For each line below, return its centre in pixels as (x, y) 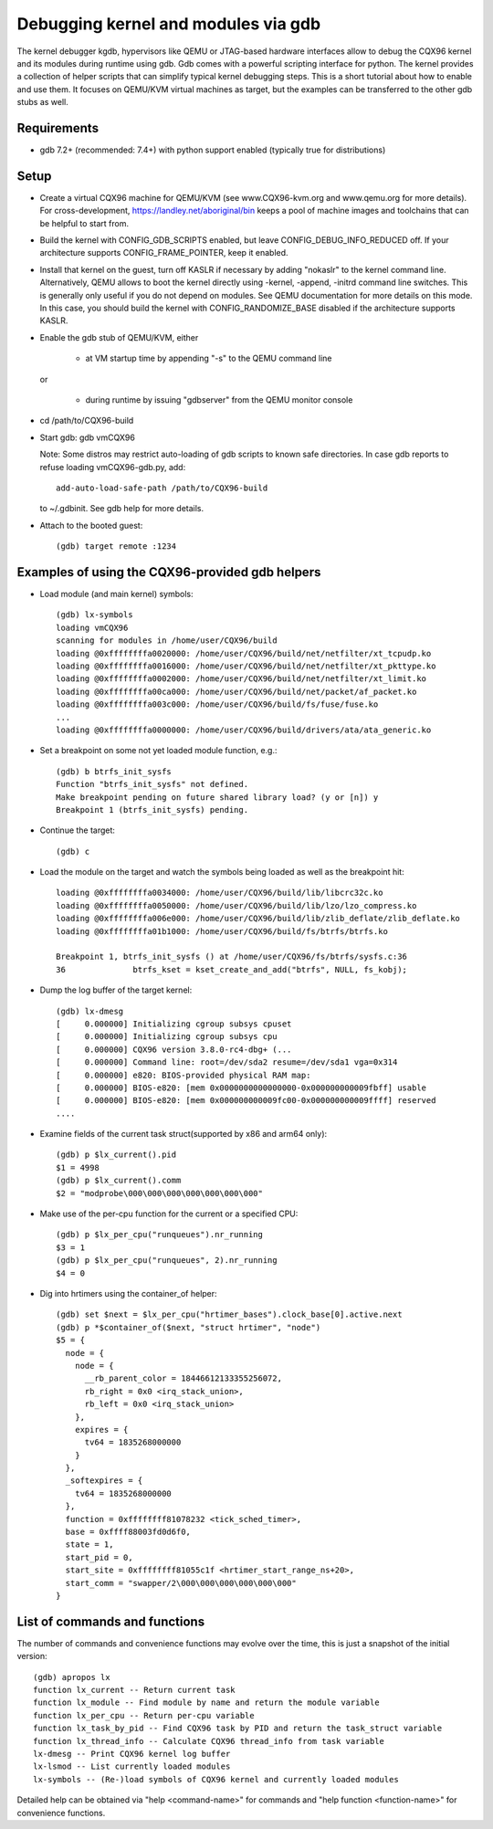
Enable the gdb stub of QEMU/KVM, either (119, 337)
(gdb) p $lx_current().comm (119, 1181)
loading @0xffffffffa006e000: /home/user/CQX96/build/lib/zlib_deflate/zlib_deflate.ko (258, 919)
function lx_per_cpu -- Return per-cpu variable (144, 1715)
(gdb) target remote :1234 (116, 547)
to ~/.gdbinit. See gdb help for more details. (122, 509)
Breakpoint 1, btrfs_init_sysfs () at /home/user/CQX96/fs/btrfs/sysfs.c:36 (232, 957)
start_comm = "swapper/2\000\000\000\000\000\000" (181, 1583)
